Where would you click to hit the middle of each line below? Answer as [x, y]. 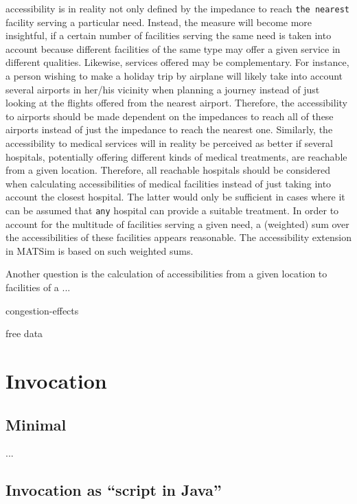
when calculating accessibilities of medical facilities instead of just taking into [169, 183]
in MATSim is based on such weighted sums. [100, 250]
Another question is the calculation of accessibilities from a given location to [166, 274]
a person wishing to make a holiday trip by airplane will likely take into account [174, 76]
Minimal [36, 424]
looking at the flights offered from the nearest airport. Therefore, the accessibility [176, 103]
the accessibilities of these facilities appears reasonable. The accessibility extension [179, 237]
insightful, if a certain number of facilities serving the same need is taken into [169, 35]
